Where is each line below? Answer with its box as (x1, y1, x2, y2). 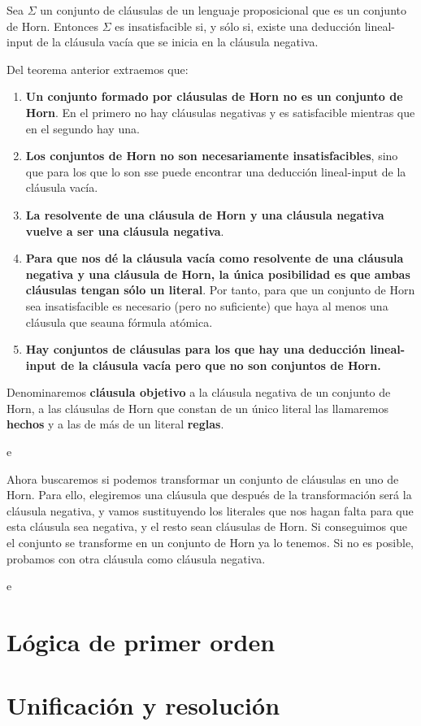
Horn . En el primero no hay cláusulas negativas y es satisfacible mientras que (25, 103, 415, 120)
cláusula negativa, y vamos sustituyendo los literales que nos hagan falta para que (7, 502, 414, 519)
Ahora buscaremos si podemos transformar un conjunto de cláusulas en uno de (7, 470, 399, 487)
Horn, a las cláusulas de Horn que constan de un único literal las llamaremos (7, 399, 388, 416)
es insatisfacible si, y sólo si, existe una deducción (115, 17, 362, 34)
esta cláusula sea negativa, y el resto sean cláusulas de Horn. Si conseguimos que (7, 518, 408, 535)
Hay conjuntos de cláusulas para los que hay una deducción (25, 341, 366, 358)
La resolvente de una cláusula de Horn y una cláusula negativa (25, 206, 384, 223)
